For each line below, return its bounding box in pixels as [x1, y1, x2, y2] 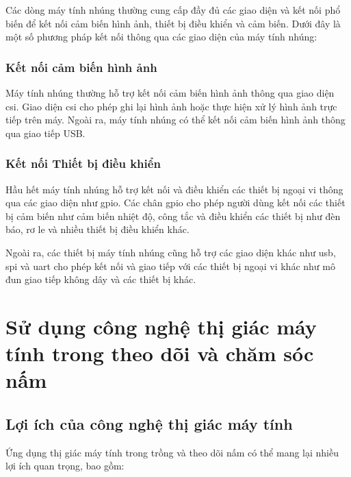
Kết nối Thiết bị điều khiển [5, 155, 161, 172]
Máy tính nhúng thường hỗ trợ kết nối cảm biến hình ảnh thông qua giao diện [5, 86, 335, 99]
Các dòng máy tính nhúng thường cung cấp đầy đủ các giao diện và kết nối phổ [5, 3, 341, 16]
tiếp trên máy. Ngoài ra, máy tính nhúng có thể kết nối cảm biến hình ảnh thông [5, 112, 346, 127]
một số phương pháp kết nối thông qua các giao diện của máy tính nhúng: [5, 29, 317, 44]
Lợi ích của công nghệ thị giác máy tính [5, 413, 293, 434]
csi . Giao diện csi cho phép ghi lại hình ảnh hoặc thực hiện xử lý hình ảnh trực [5, 99, 337, 113]
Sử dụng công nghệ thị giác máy [5, 312, 317, 340]
